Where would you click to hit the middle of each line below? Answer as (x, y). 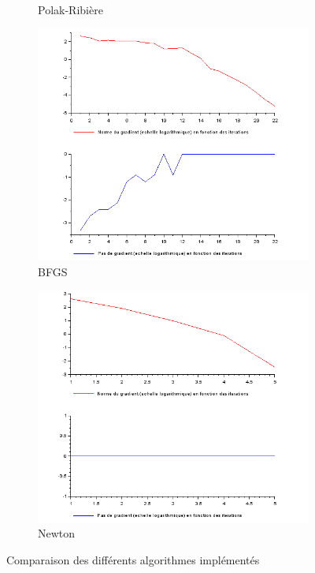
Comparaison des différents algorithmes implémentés (133, 559)
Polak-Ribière (70, 9)
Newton (57, 533)
